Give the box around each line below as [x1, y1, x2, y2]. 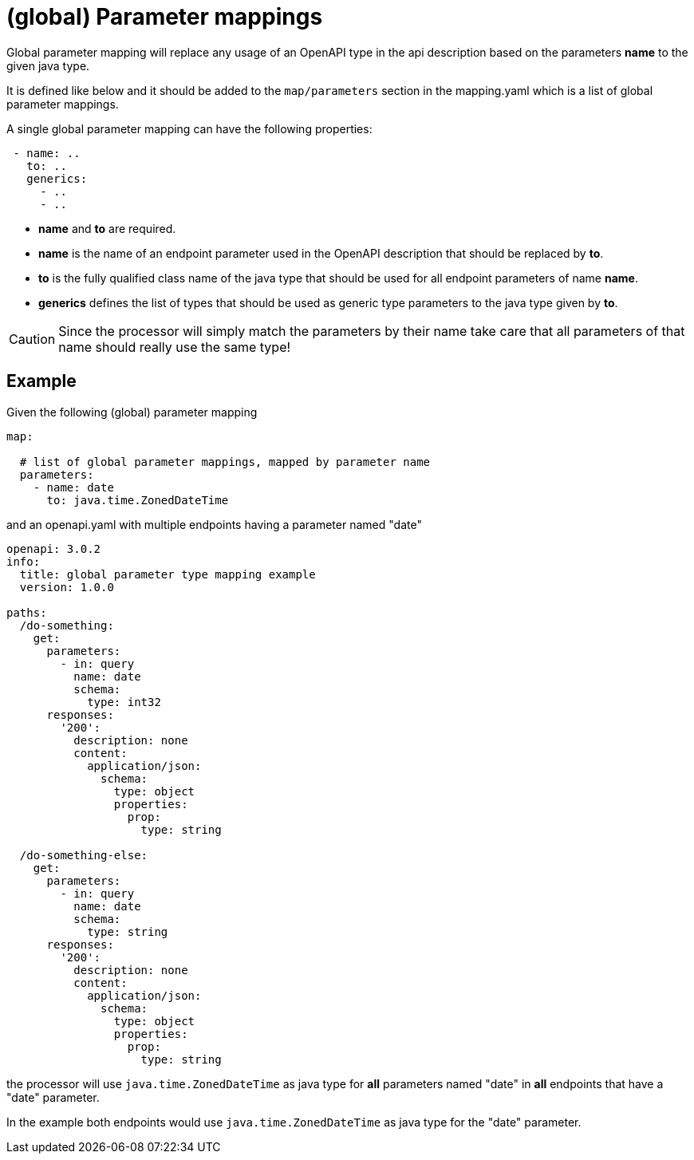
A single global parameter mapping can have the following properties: [6, 121, 373, 136]
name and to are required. [38, 221, 176, 235]
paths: [6, 606, 47, 619]
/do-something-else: [19, 848, 148, 862]
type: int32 [87, 695, 161, 708]
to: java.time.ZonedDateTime [46, 493, 229, 507]
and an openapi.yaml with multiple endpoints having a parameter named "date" [6, 517, 422, 531]
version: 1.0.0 [19, 580, 114, 594]
